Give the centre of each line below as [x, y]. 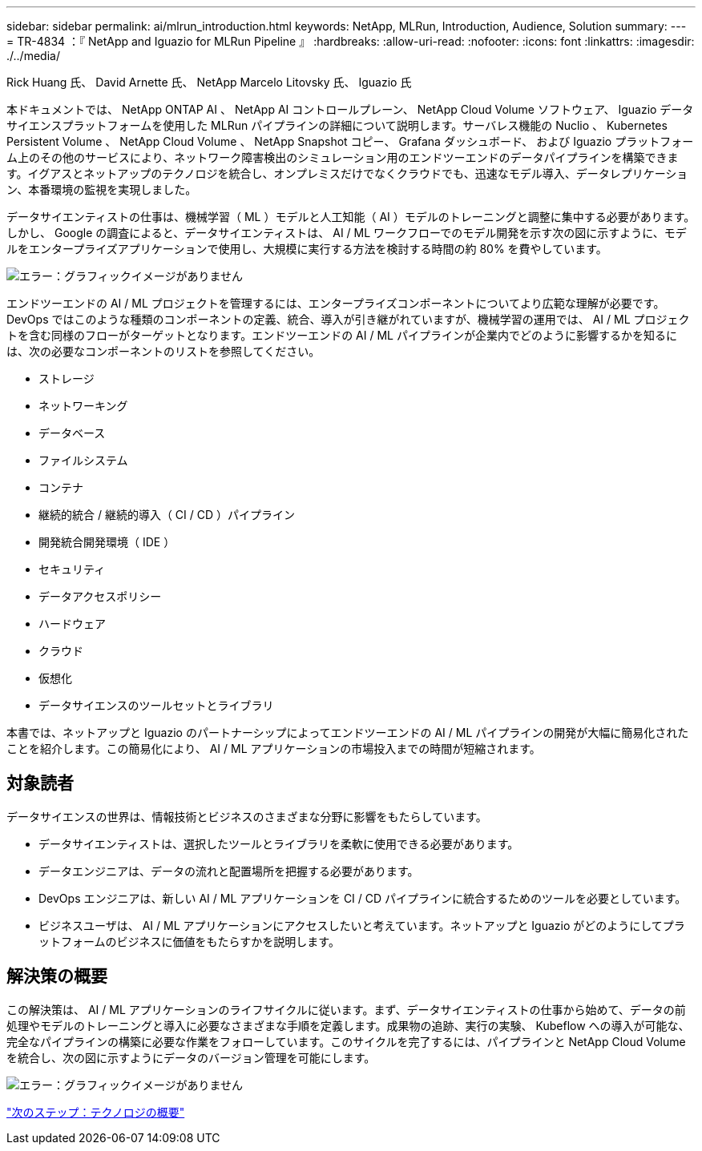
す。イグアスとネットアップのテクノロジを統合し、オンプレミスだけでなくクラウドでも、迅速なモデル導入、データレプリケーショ [347, 173]
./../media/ [33, 56]
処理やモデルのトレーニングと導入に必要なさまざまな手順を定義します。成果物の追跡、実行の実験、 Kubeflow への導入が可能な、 [348, 1025]
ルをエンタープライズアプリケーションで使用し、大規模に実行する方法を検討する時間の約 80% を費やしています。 [307, 249]
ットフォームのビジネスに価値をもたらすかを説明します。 [189, 941]
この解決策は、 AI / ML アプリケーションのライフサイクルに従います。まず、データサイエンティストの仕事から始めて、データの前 [346, 1009]
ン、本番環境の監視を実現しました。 [102, 189]
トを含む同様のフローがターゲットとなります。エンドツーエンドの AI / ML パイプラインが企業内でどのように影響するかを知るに [342, 335]
